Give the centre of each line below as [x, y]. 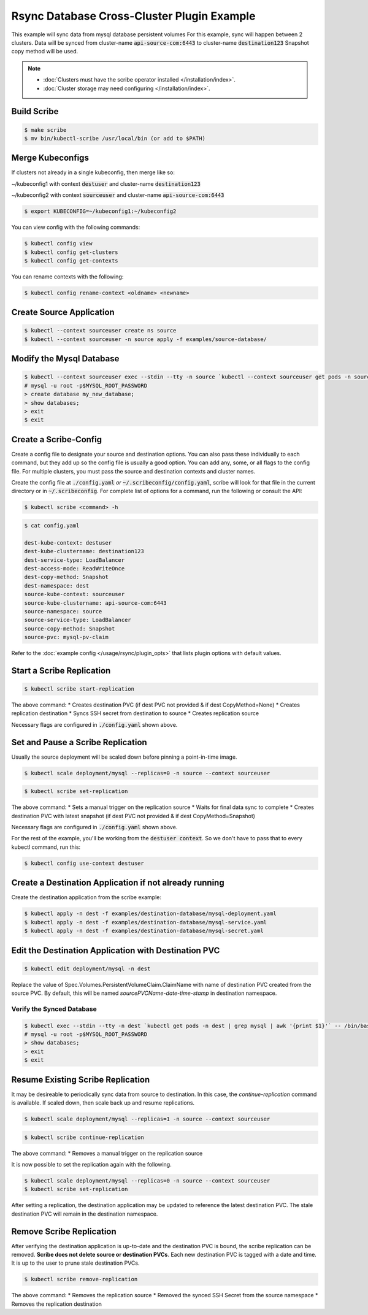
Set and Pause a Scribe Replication [79, 742]
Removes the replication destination [57, 1304]
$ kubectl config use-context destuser [84, 863]
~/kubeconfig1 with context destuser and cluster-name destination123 [106, 183]
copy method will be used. [45, 52]
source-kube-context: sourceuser [75, 594]
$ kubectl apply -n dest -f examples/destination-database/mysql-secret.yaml [144, 931]
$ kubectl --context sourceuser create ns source [100, 331]
